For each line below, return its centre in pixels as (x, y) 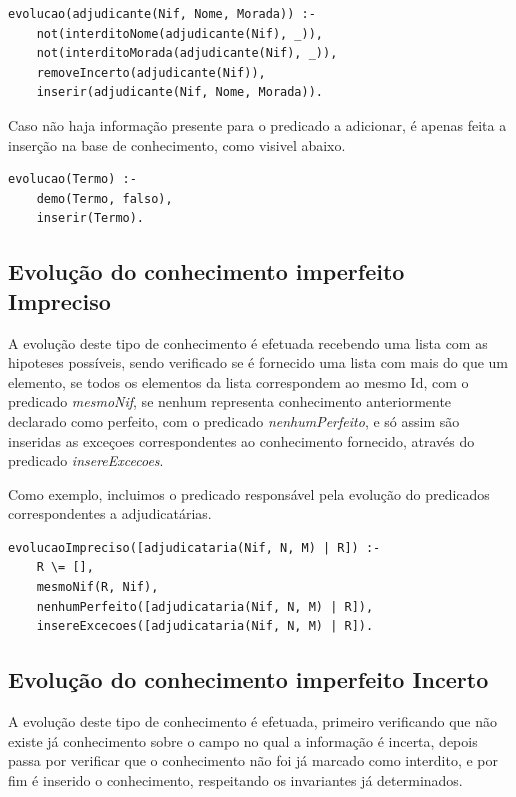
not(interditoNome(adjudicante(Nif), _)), (179, 33)
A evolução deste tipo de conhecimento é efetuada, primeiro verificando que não (253, 721)
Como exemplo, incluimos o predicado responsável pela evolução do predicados (249, 493)
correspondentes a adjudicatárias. (110, 513)
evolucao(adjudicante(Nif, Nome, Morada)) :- (162, 14)
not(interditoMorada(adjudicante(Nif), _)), (187, 53)
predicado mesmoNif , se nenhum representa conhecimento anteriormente (230, 401)
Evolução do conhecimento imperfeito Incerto (248, 679)
